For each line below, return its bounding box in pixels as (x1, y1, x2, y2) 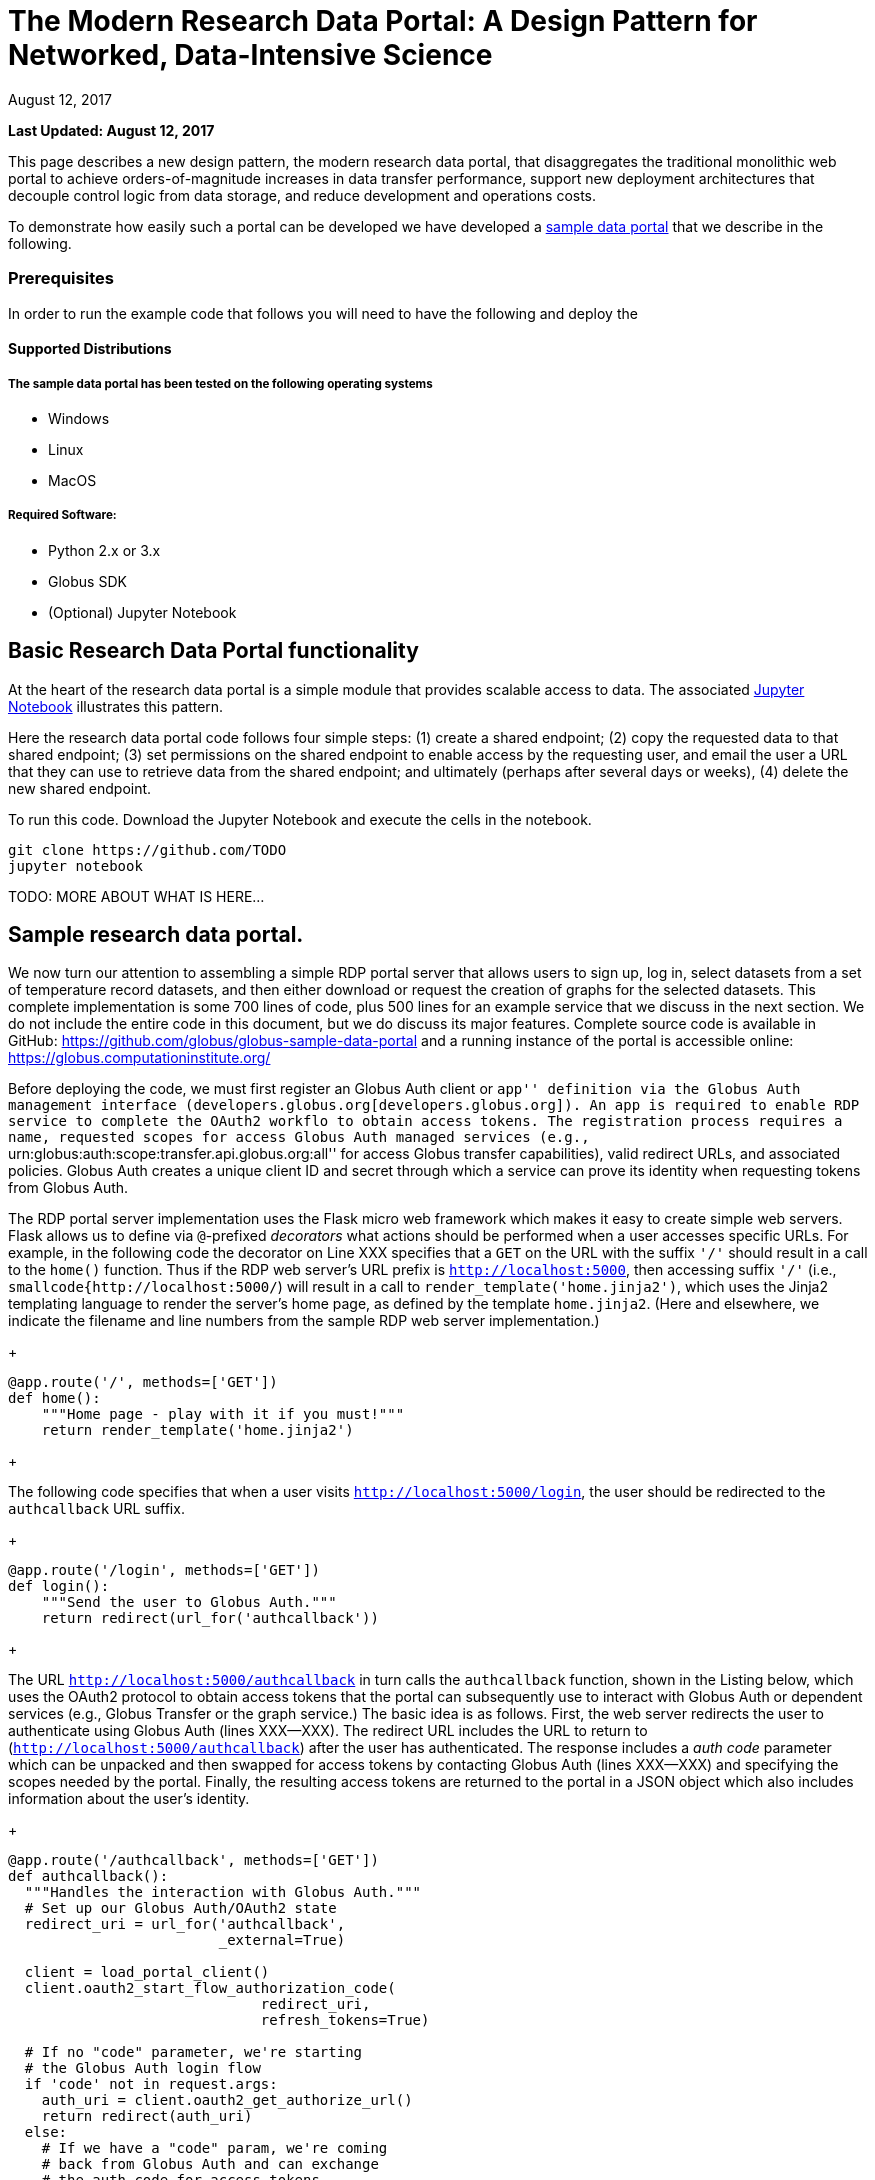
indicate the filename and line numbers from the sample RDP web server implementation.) (8, 1312, 600, 1330)
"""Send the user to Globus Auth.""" (41, 1594, 337, 1611)
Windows (48, 409, 110, 427)
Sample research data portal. (8, 921, 304, 947)
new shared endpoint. (8, 779, 152, 797)
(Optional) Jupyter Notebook (48, 603, 237, 621)
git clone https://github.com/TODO (8, 841, 287, 858)
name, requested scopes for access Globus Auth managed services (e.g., (8, 1129, 590, 1146)
